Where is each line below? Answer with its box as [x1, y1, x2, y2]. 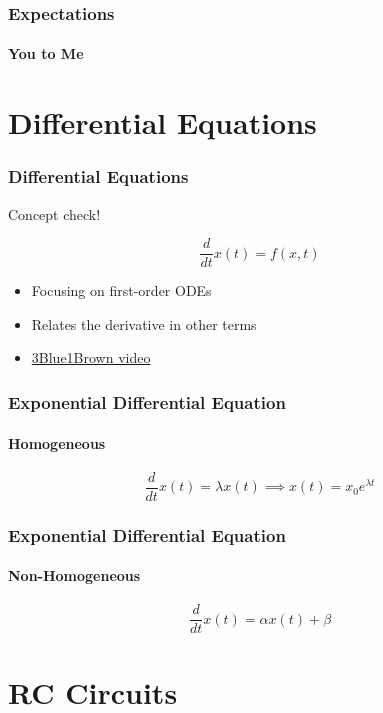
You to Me [8, 43, 84, 64]
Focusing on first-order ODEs [31, 280, 212, 301]
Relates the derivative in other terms [31, 313, 257, 334]
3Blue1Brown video [31, 347, 151, 368]
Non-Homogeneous [8, 565, 141, 586]
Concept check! [8, 203, 101, 224]
